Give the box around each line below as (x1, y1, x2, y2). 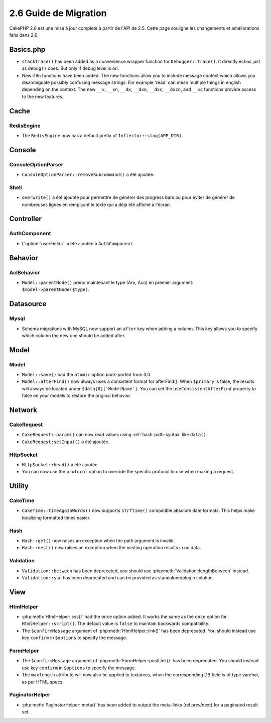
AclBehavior (9, 269, 40, 276)
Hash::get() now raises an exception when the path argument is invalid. (22, 538, 175, 544)
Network (9, 406, 38, 415)
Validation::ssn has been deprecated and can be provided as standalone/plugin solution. (22, 574, 214, 580)
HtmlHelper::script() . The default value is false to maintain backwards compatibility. (22, 621, 210, 627)
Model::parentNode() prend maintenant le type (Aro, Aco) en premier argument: (22, 279, 194, 285)
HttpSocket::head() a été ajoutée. (22, 461, 99, 467)
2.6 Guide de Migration (9, 8, 107, 19)
